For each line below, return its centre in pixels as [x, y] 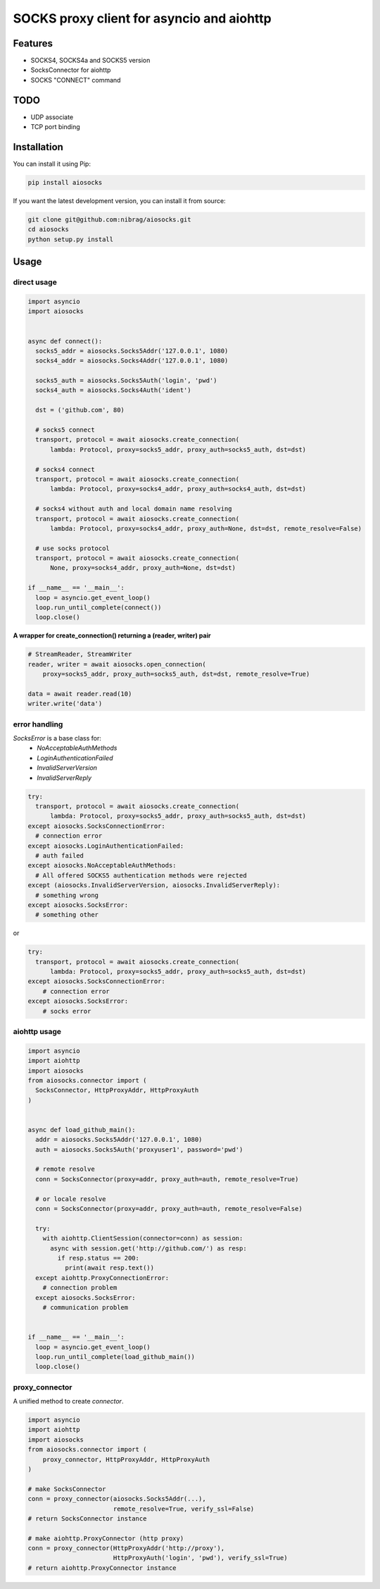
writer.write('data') [65, 704]
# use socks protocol [73, 548]
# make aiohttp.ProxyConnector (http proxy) [106, 1538]
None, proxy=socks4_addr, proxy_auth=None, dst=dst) [143, 568]
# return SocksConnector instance [87, 1518]
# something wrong [67, 895]
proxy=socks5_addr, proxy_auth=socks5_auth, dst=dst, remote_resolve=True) [176, 674]
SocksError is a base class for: [57, 738]
